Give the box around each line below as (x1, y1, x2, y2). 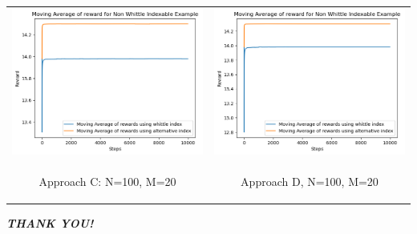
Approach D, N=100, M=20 (241, 173, 379, 190)
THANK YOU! (6, 215, 94, 232)
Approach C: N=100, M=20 (38, 173, 176, 190)
